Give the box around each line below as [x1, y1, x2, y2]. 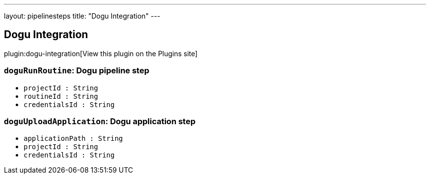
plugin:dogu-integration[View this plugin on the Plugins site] [4, 49, 198, 58]
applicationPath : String [24, 134, 123, 143]
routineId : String [24, 92, 98, 100]
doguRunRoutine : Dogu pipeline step [4, 66, 149, 76]
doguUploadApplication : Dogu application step [4, 116, 196, 126]
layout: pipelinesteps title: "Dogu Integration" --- [4, 12, 161, 20]
